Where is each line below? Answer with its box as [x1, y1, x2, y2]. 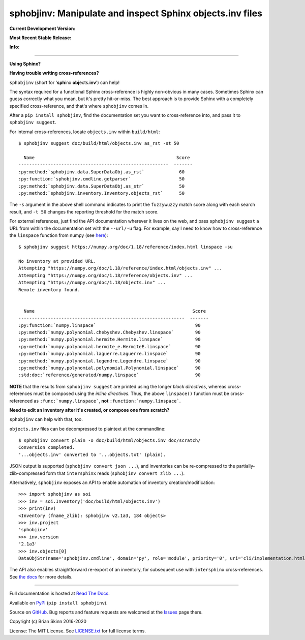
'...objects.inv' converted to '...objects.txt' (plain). [18, 451, 166, 458]
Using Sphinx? [9, 60, 41, 67]
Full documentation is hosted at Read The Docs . [9, 590, 110, 597]
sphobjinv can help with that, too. [9, 416, 83, 422]
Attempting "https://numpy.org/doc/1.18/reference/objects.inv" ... [18, 272, 193, 278]
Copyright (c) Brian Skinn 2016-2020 [9, 618, 86, 625]
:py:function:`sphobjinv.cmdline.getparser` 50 [18, 176, 185, 182]
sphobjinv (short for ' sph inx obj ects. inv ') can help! [9, 79, 119, 85]
